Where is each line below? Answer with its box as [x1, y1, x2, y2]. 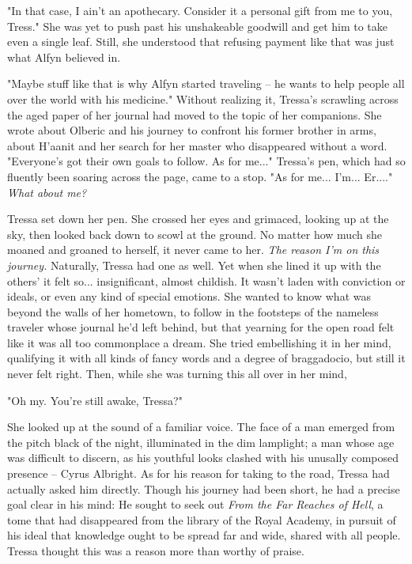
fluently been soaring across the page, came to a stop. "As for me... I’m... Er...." [7, 168, 393, 184]
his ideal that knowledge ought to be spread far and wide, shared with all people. [7, 527, 401, 543]
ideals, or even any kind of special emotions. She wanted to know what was [7, 288, 371, 305]
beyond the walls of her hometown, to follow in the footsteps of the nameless [7, 303, 379, 320]
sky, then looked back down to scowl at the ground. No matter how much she [7, 225, 382, 242]
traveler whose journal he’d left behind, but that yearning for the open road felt [7, 319, 395, 335]
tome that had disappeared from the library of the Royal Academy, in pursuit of [7, 511, 396, 528]
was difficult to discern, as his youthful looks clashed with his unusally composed [7, 449, 399, 466]
